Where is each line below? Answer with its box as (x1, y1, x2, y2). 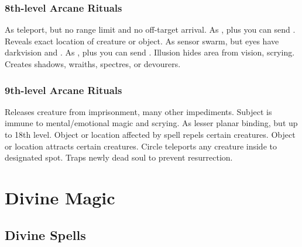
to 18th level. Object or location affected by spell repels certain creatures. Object (5, 128, 296, 140)
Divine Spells (5, 225, 86, 243)
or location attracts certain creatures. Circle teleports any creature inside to (5, 140, 277, 152)
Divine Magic (5, 185, 115, 209)
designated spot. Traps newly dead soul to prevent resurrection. (5, 151, 233, 163)
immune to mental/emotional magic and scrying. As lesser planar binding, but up (5, 117, 298, 129)
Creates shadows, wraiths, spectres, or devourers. (5, 58, 181, 69)
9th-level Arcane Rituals (5, 82, 122, 97)
